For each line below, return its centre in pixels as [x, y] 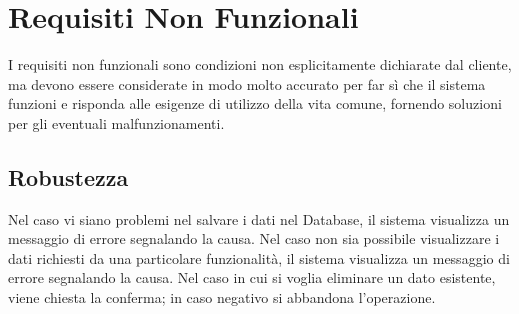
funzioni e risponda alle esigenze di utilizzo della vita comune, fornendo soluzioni [255, 103]
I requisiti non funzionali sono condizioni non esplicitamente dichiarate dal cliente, [260, 64]
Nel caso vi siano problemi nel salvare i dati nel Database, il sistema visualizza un [259, 218]
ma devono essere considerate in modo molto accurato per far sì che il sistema [247, 83]
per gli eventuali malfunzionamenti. [116, 122]
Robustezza [68, 176]
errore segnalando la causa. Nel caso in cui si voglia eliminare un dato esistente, [252, 277]
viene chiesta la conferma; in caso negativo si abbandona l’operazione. [222, 297]
